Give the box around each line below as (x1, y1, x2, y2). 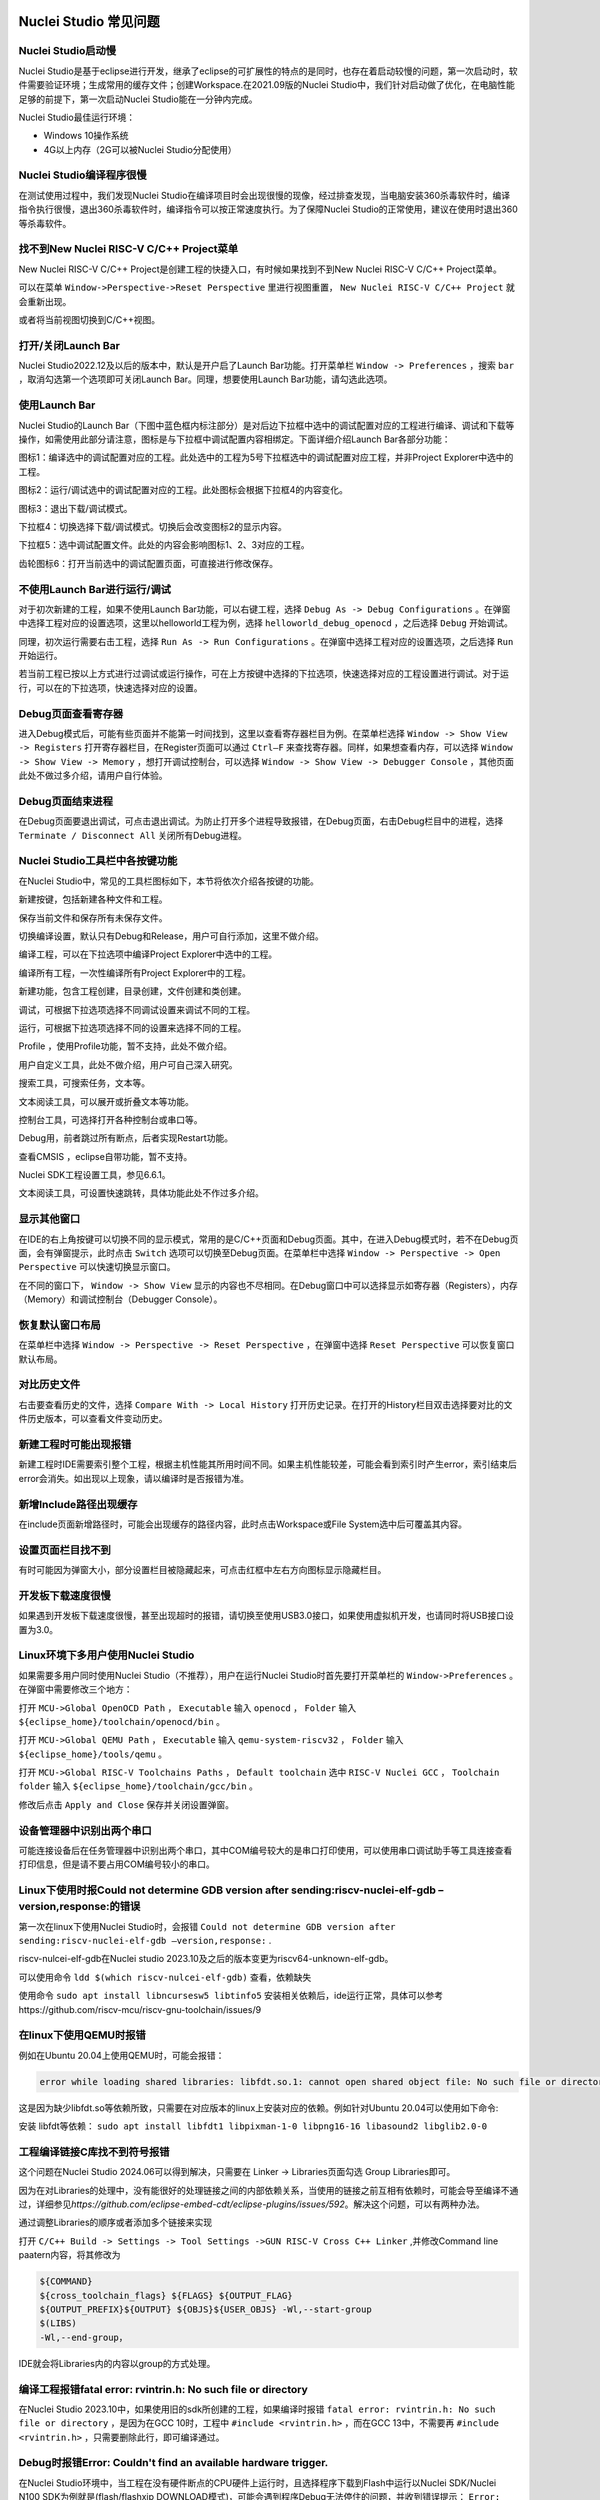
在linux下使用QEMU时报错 (18, 2028, 147, 2042)
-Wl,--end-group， (39, 2331, 129, 2343)
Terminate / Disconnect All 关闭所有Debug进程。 (18, 829, 247, 841)
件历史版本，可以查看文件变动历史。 (18, 1413, 168, 1425)
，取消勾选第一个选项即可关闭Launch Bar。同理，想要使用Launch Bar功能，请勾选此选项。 (18, 373, 393, 385)
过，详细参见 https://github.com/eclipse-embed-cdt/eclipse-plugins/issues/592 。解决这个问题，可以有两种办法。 (18, 2198, 485, 2210)
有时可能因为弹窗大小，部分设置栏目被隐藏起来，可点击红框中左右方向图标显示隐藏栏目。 (18, 1564, 387, 1576)
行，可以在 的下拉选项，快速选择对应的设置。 (18, 681, 203, 694)
